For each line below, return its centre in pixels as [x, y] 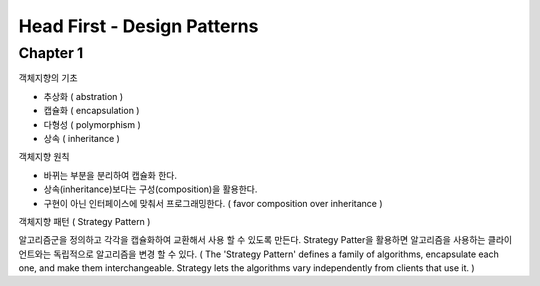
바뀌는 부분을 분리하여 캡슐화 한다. [110, 175]
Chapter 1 [51, 53]
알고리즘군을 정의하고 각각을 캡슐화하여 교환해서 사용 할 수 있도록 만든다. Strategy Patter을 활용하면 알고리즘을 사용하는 [252, 240]
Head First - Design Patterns [138, 26]
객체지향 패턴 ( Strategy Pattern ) [84, 221]
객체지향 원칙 [44, 157]
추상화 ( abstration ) [83, 96]
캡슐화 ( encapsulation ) [91, 111]
